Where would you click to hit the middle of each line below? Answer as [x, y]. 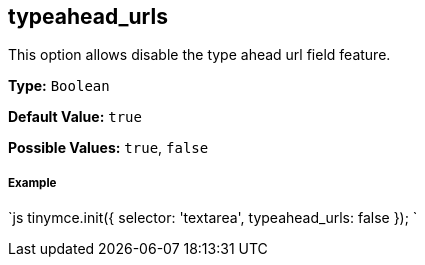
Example [32, 182]
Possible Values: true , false [108, 148]
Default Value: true [75, 117]
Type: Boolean [59, 86]
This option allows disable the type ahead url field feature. [199, 55]
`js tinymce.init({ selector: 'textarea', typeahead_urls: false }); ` [213, 218]
